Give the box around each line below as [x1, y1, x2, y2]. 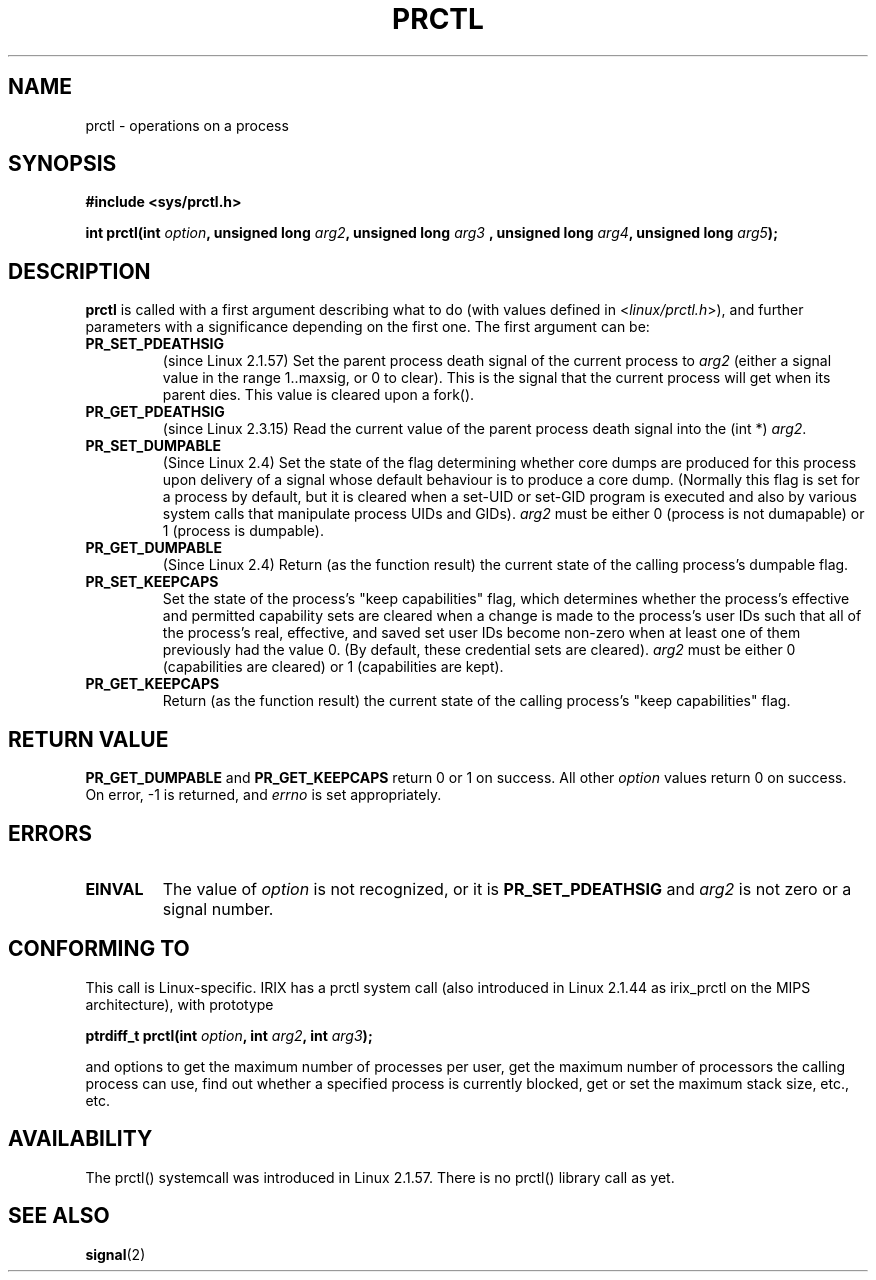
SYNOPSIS [8, 151, 117, 177]
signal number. [162, 898, 274, 919]
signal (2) [85, 1245, 146, 1263]
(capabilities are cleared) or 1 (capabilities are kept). [162, 658, 504, 676]
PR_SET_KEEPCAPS [85, 573, 219, 591]
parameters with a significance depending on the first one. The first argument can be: [85, 318, 650, 336]
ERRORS [8, 820, 93, 846]
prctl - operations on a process [85, 116, 289, 134]
